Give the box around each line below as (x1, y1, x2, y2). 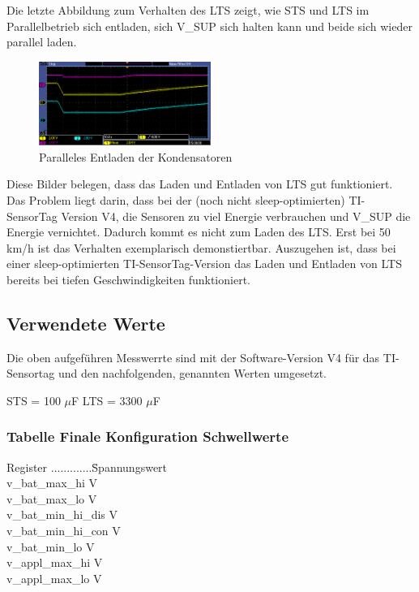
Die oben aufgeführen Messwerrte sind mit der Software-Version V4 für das (6, 348, 380, 365)
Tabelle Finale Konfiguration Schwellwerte (6, 426, 289, 447)
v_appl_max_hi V (6, 554, 103, 571)
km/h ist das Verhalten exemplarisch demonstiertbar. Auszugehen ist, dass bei (6, 239, 396, 256)
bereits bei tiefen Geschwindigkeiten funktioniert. (6, 270, 250, 287)
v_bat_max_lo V (6, 490, 97, 507)
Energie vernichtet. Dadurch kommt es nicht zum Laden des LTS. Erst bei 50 (6, 223, 391, 240)
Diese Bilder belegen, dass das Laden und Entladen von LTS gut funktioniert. (6, 175, 393, 192)
